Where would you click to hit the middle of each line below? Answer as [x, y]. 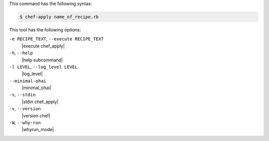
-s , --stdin [22, 95]
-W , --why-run [25, 123]
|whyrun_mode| [38, 130]
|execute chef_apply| [43, 46]
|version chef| [36, 116]
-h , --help [21, 53]
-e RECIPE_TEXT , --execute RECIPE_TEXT [57, 39]
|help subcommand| [42, 60]
